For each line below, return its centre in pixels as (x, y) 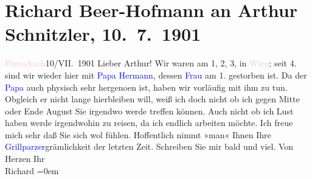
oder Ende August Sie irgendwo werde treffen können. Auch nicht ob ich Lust (149, 111)
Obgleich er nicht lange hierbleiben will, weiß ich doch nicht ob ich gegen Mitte (152, 99)
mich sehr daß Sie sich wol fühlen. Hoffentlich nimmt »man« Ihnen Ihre (138, 134)
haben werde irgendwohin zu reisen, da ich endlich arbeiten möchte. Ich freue (149, 123)
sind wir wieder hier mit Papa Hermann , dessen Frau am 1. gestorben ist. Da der (156, 75)
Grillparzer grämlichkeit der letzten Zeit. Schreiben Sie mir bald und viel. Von (149, 146)
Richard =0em (32, 170)
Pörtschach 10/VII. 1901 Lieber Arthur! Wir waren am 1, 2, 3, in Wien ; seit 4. (151, 63)
